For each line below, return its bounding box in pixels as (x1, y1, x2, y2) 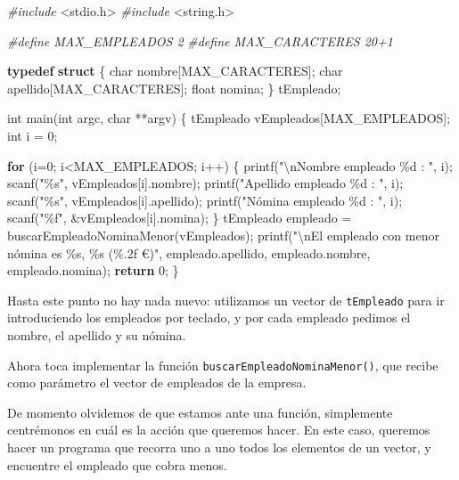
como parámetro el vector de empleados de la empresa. (7, 373, 307, 392)
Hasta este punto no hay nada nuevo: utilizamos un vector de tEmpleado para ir (7, 290, 445, 309)
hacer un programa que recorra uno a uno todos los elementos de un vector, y (7, 438, 431, 456)
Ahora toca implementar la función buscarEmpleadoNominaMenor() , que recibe (7, 355, 439, 374)
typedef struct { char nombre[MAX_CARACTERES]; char (7, 61, 343, 80)
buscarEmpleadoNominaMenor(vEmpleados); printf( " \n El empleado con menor (7, 225, 439, 244)
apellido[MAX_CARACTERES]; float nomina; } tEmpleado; (7, 78, 341, 97)
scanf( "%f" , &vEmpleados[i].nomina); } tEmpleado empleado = (7, 208, 352, 227)
